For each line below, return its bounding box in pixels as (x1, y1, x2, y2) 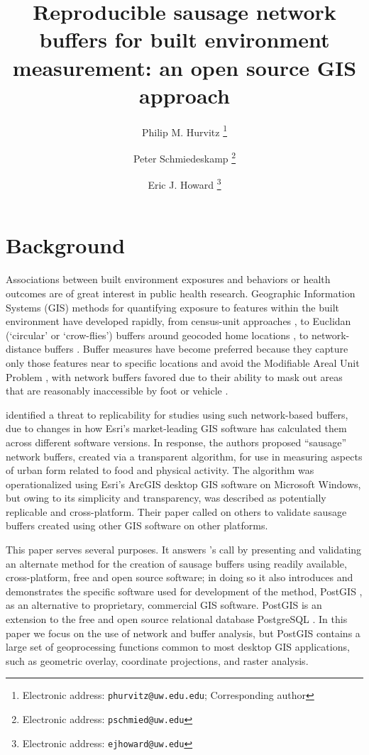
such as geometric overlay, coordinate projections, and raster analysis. (6, 653, 309, 668)
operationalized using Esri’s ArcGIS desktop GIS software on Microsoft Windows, (6, 476, 361, 491)
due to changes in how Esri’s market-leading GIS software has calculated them (6, 421, 347, 436)
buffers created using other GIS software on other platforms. (6, 518, 268, 533)
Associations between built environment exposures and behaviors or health (6, 272, 331, 287)
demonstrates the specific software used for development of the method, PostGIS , (6, 583, 363, 598)
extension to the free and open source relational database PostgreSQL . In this (6, 612, 348, 627)
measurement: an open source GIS (12, 53, 357, 82)
